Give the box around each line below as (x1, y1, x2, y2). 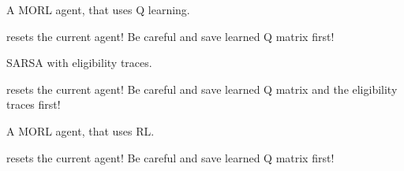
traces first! (6, 96, 61, 113)
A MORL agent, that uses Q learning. (6, 2, 190, 17)
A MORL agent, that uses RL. (6, 122, 155, 139)
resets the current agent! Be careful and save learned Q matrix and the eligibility (6, 80, 398, 97)
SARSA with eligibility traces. (6, 54, 152, 71)
